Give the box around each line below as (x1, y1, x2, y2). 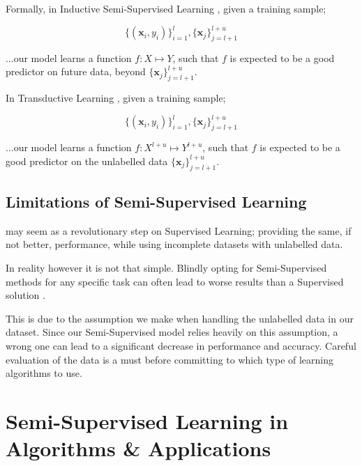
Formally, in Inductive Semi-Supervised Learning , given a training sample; (6, 1, 326, 15)
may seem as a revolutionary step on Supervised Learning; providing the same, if (6, 223, 352, 238)
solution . (6, 288, 45, 302)
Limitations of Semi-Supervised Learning (6, 190, 307, 212)
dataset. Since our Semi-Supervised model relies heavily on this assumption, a (6, 325, 338, 339)
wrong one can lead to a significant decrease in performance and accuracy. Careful (6, 338, 356, 352)
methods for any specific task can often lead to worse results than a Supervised (6, 274, 344, 288)
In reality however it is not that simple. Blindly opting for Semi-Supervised (6, 260, 327, 274)
